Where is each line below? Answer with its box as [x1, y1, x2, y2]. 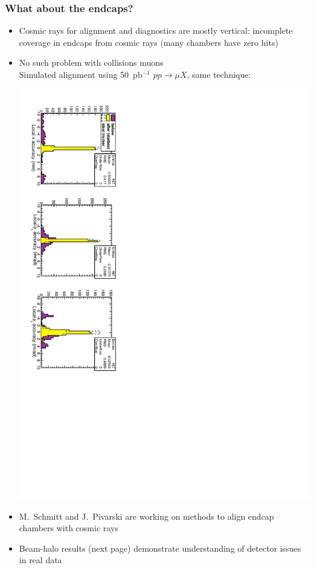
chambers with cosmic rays [19, 522, 118, 534]
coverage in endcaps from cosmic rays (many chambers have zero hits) [19, 36, 278, 48]
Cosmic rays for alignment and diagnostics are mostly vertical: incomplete [19, 24, 293, 37]
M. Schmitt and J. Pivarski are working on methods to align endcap [19, 509, 274, 522]
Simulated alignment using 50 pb [19, 68, 143, 80]
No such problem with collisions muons [19, 56, 164, 69]
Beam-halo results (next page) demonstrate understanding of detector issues [19, 541, 301, 554]
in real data [19, 554, 62, 566]
